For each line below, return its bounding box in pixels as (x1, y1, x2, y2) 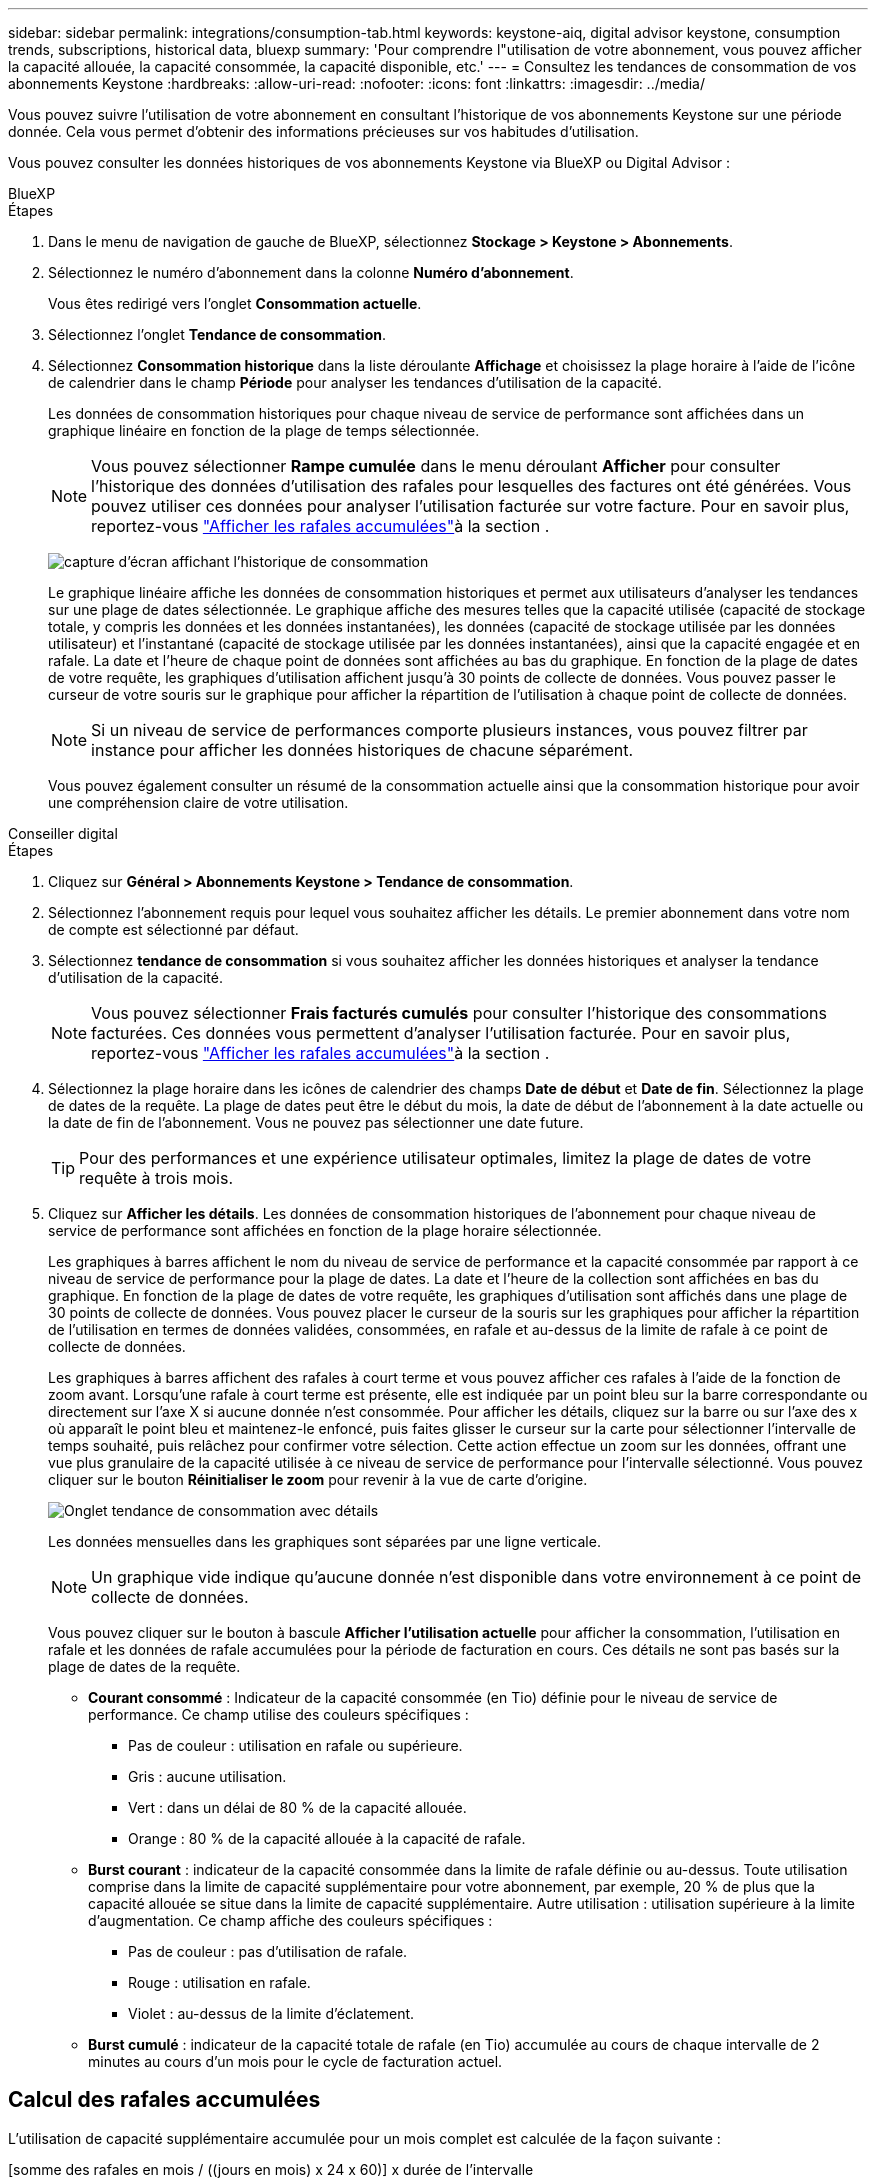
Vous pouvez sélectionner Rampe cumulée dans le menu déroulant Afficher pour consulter (91, 456, 781, 476)
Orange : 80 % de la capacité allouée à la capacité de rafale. (128, 1830, 526, 1847)
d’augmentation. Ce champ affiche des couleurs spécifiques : (88, 1912, 493, 1929)
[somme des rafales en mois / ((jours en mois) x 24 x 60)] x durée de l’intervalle (8, 2160, 534, 2178)
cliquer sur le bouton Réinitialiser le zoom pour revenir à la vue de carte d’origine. (48, 1471, 588, 1488)
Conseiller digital (8, 825, 118, 842)
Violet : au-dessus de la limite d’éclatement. (128, 2005, 415, 2022)
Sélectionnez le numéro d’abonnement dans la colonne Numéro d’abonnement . (48, 264, 574, 281)
